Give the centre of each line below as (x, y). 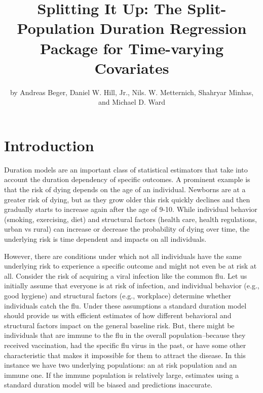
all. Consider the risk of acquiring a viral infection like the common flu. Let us (126, 275)
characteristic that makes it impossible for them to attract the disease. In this (125, 355)
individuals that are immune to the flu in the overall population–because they (125, 335)
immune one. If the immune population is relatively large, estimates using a (122, 375)
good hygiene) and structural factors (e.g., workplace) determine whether (118, 295)
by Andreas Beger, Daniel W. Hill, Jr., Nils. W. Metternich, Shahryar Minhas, (132, 92)
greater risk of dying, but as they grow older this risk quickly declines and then (127, 199)
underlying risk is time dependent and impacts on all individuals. (105, 238)
